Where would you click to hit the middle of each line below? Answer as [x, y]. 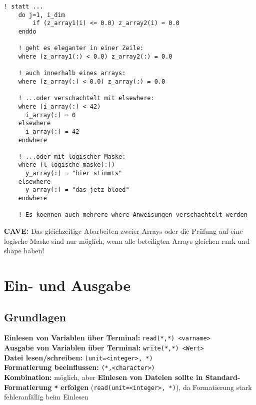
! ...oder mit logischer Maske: [72, 156]
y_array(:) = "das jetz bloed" [77, 190]
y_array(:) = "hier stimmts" [74, 173]
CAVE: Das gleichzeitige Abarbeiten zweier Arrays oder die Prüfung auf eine [123, 231]
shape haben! [24, 251]
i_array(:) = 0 [50, 115]
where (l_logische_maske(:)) [66, 165]
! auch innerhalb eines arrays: [72, 73]
